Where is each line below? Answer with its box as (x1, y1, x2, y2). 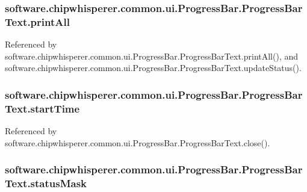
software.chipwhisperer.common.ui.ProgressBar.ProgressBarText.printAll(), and (5, 49, 299, 62)
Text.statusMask (5, 176, 87, 191)
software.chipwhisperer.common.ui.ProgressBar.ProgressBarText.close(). (5, 136, 270, 149)
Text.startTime (5, 101, 80, 116)
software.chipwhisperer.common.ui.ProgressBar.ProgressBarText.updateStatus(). (5, 61, 302, 74)
